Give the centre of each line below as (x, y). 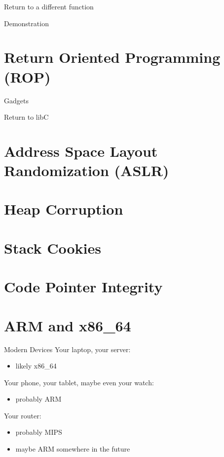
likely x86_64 (36, 366)
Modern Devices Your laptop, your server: (67, 349)
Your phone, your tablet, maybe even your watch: (79, 382)
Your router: (23, 415)
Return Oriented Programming (112, 57)
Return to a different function (49, 6)
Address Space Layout (81, 151)
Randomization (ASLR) (87, 170)
